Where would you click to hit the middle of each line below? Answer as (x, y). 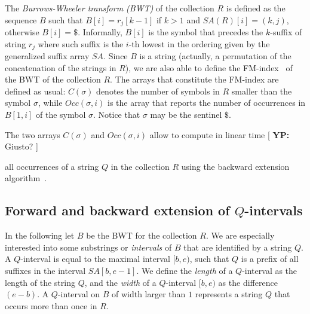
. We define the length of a (185, 271)
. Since (116, 56)
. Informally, (100, 32)
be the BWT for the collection (142, 235)
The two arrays (33, 134)
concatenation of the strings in (61, 67)
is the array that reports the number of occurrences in (207, 103)
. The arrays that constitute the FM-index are (194, 79)
